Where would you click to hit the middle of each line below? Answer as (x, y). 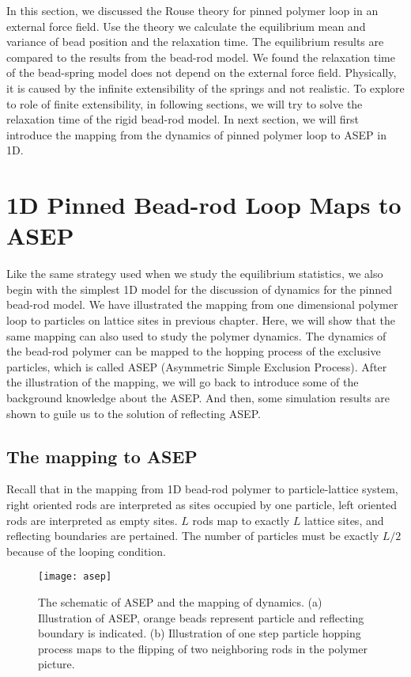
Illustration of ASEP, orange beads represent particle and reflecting (201, 617)
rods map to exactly (241, 520)
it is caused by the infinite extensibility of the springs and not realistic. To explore (205, 87)
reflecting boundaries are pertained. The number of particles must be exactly (193, 536)
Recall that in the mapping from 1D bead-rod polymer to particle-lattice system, (202, 489)
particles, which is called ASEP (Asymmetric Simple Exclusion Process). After (197, 366)
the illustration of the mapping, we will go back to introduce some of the (183, 382)
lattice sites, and (344, 520)
